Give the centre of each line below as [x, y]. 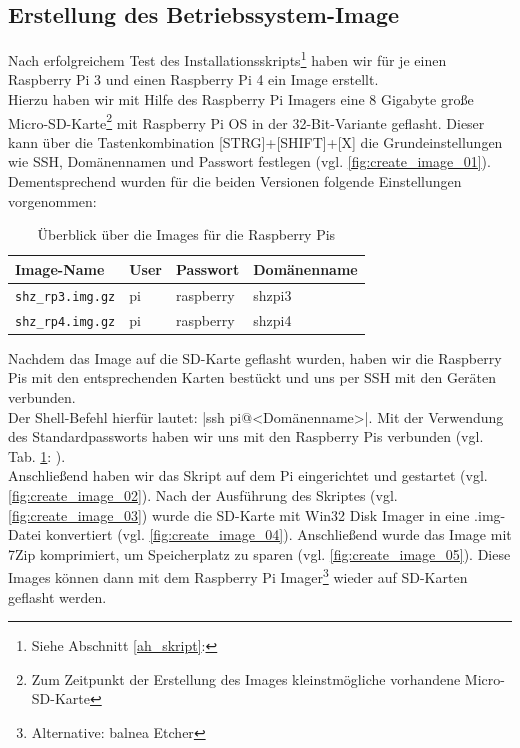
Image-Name [60, 268]
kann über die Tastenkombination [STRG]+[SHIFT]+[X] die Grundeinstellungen [255, 141]
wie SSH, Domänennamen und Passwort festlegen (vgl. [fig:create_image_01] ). [249, 161]
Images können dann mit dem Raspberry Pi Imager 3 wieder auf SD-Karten [238, 575]
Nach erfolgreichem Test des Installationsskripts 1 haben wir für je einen [227, 58]
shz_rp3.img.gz [65, 296]
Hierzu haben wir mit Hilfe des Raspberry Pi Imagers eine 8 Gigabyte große [241, 99]
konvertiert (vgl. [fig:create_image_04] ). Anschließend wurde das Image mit [278, 534]
